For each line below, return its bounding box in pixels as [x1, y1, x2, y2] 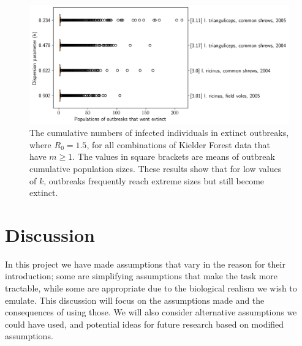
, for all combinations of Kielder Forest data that [86, 138, 270, 151]
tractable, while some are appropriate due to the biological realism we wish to [5, 282, 297, 295]
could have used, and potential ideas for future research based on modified [5, 317, 284, 330]
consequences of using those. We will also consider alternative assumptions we [5, 306, 297, 318]
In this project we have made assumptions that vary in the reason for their [5, 257, 285, 270]
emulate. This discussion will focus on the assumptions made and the [5, 293, 265, 306]
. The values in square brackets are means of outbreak [72, 150, 275, 163]
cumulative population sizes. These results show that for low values [29, 162, 282, 175]
